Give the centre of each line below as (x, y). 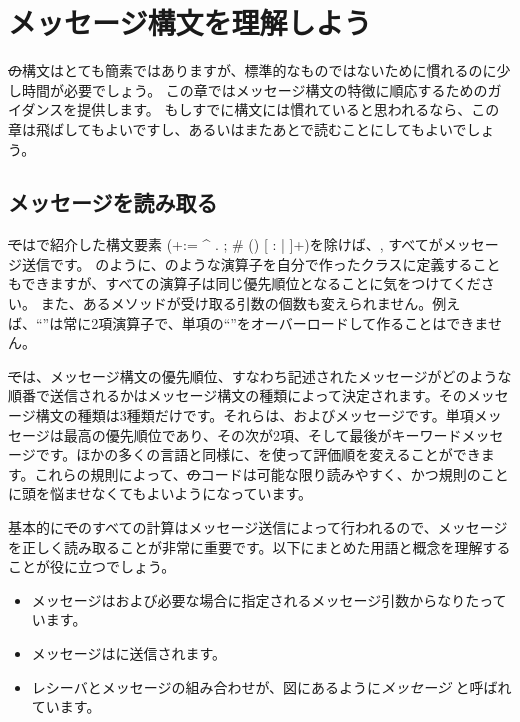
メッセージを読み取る (113, 202)
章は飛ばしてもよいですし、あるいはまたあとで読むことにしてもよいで (237, 128)
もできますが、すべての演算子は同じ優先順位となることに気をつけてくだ (244, 283)
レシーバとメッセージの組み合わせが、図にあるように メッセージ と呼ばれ (271, 686)
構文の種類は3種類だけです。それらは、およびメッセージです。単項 (254, 415)
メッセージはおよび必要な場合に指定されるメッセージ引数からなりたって (269, 599)
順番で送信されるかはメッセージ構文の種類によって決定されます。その (237, 395)
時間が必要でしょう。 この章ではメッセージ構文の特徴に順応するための (254, 89)
